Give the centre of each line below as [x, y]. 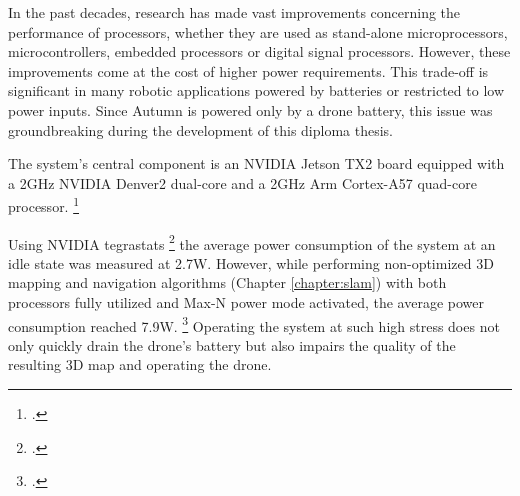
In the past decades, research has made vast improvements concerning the [234, 12]
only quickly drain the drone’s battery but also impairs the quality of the [232, 344]
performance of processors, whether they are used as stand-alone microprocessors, [258, 31]
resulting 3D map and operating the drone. [140, 364]
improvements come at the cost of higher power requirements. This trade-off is [248, 70]
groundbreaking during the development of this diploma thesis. [201, 129]
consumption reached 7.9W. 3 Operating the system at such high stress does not [254, 324]
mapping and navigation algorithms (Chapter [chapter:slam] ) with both [227, 282]
